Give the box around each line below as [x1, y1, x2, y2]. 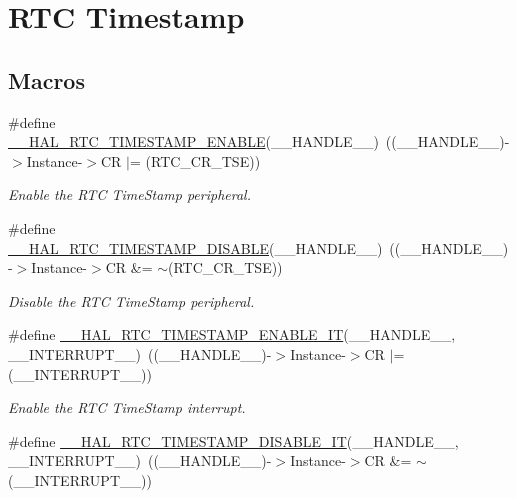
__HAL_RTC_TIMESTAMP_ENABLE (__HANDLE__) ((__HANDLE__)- [8, 131, 510, 152]
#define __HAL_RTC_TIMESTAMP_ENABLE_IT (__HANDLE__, [8, 324, 456, 345]
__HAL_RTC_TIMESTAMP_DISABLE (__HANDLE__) [8, 237, 383, 258]
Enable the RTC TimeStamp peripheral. [8, 184, 251, 205]
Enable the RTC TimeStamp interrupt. [8, 397, 246, 418]
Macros [8, 64, 85, 95]
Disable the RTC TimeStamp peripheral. [8, 290, 255, 311]
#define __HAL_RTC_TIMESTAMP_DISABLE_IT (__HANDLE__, [8, 430, 459, 451]
